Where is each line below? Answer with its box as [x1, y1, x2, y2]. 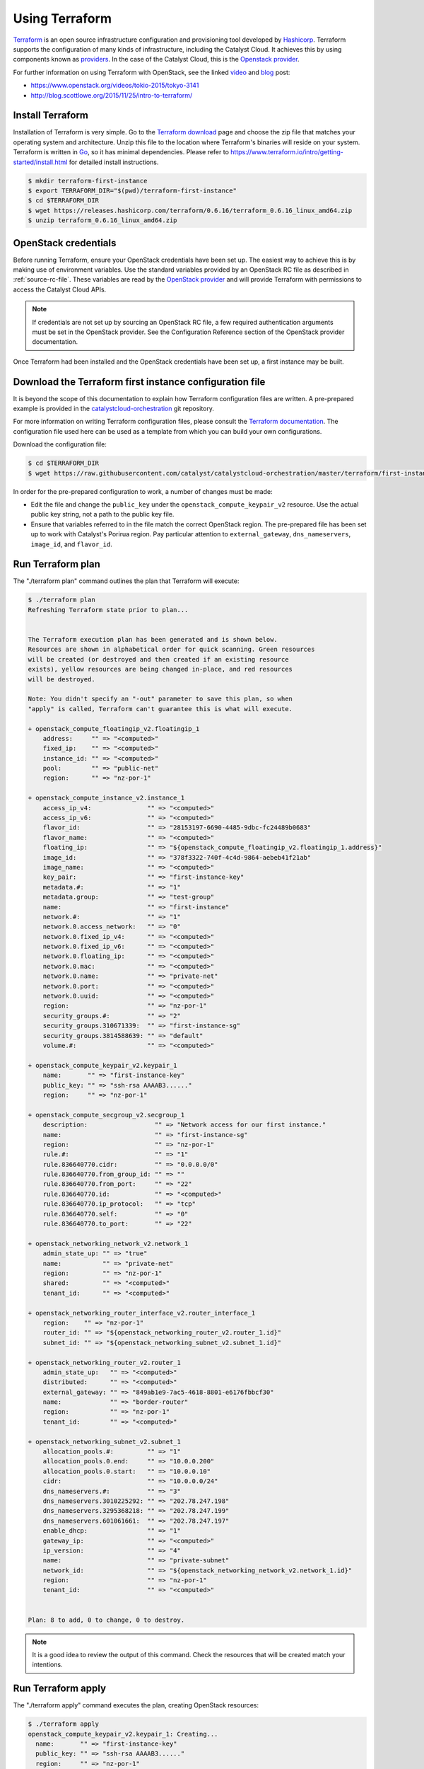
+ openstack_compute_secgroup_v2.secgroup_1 [28, 1111, 185, 1119]
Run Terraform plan [13, 558, 100, 570]
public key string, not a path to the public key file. [30, 510, 175, 519]
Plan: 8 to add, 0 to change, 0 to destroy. [28, 1615, 185, 1624]
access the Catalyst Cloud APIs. [13, 285, 107, 294]
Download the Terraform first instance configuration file [13, 376, 266, 388]
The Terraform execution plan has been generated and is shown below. [28, 635, 278, 643]
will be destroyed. [28, 675, 95, 683]
